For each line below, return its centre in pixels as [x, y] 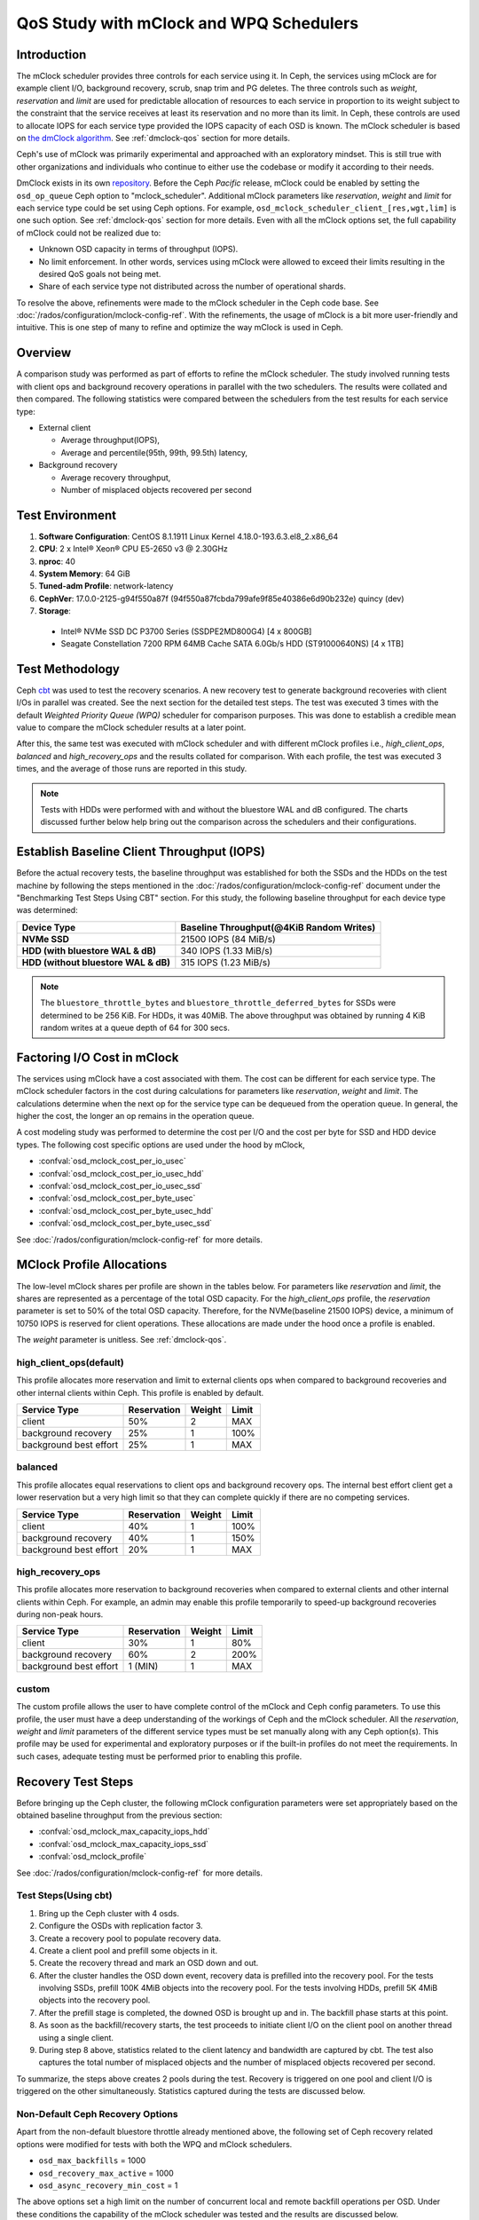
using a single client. [76, 2037]
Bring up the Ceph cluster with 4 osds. [109, 1913]
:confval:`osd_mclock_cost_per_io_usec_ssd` [121, 1186]
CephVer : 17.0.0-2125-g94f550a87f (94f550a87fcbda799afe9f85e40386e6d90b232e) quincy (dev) [221, 599]
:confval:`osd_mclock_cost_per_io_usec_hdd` [121, 1173]
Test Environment [67, 515]
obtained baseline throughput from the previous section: [119, 1815]
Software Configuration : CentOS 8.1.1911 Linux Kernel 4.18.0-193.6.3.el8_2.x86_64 [188, 536]
